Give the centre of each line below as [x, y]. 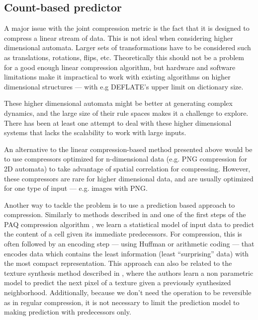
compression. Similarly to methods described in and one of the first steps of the [125, 214]
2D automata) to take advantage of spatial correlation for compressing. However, [127, 168]
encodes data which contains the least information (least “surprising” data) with [127, 253]
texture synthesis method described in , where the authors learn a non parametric [129, 273]
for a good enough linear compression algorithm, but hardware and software [120, 67]
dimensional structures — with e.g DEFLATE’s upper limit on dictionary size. [124, 86]
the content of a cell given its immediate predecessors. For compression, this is [123, 234]
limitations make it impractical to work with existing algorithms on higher [117, 77]
